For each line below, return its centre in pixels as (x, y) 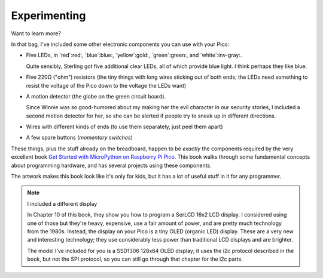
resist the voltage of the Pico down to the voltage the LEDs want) (106, 85)
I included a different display (62, 203)
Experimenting (48, 16)
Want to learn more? (36, 33)
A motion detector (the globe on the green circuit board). (96, 96)
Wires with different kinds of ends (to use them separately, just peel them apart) (125, 127)
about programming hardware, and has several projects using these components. (111, 165)
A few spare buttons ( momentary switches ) (79, 138)
